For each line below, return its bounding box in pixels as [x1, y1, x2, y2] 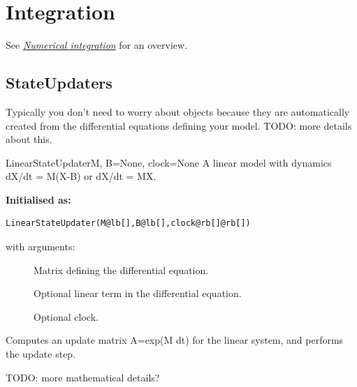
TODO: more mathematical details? [6, 370, 160, 384]
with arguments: [6, 239, 75, 254]
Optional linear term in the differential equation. [34, 286, 242, 301]
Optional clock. [34, 309, 99, 324]
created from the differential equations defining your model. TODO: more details [6, 118, 352, 132]
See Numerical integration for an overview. [6, 38, 188, 52]
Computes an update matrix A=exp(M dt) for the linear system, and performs [6, 333, 344, 347]
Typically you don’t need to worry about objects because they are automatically [6, 104, 350, 119]
